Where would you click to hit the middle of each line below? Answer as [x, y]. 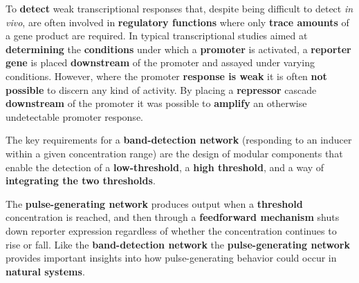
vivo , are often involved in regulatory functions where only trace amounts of [177, 22]
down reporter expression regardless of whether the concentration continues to [171, 230]
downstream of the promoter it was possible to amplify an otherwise [156, 103]
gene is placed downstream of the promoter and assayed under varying [160, 62]
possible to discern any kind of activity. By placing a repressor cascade [161, 89]
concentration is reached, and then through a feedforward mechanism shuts [173, 217]
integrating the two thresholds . [81, 180]
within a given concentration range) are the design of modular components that [174, 153]
